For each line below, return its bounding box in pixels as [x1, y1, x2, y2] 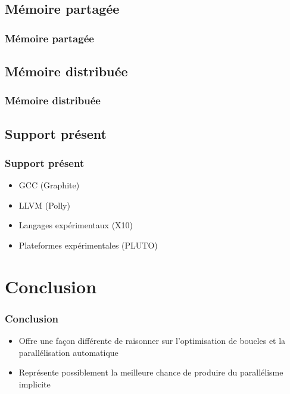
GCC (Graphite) [18, 179, 80, 191]
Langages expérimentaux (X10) [18, 219, 133, 231]
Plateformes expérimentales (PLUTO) [18, 239, 158, 252]
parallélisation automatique [18, 346, 119, 358]
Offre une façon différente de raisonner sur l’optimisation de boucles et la [18, 334, 286, 347]
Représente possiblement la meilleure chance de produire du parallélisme [18, 366, 283, 379]
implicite [18, 378, 51, 390]
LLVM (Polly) [18, 198, 70, 211]
